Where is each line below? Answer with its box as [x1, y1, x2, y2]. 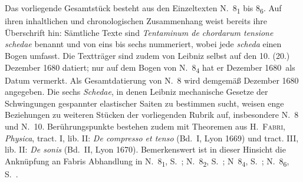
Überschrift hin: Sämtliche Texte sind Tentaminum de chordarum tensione [5, 26, 274, 38]
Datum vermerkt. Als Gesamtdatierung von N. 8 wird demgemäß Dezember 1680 [5, 74, 299, 86]
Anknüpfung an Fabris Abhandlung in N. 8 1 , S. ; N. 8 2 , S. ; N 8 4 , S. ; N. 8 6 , [5, 154, 289, 168]
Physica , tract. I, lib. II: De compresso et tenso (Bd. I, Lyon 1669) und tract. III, [5, 131, 299, 144]
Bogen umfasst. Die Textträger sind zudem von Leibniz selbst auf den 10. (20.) [5, 49, 290, 61]
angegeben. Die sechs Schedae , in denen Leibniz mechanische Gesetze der [5, 85, 268, 98]
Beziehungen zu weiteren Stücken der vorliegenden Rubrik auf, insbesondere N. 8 [5, 108, 299, 121]
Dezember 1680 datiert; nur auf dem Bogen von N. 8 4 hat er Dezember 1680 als [5, 61, 295, 75]
